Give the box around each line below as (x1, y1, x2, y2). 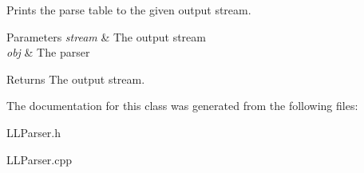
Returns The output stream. (6, 70, 145, 87)
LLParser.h (6, 124, 61, 140)
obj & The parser (6, 44, 90, 61)
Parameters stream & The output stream (6, 28, 206, 45)
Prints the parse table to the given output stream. (6, 2, 251, 18)
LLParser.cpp (6, 151, 73, 167)
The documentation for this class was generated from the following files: (6, 97, 358, 114)
